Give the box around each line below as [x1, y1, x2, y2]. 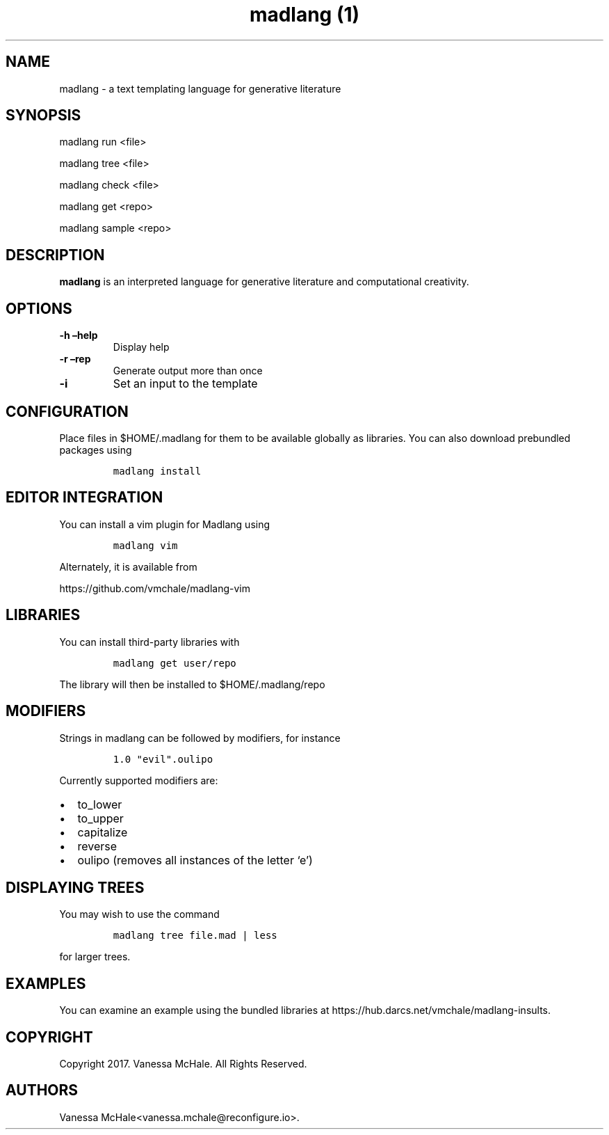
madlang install [113, 465, 202, 477]
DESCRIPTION [6, 246, 105, 264]
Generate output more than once [113, 365, 263, 377]
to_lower [77, 797, 122, 811]
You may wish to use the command [59, 908, 220, 921]
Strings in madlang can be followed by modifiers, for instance [59, 731, 341, 744]
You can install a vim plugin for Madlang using [59, 518, 270, 530]
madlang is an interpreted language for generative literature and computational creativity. [59, 276, 469, 288]
